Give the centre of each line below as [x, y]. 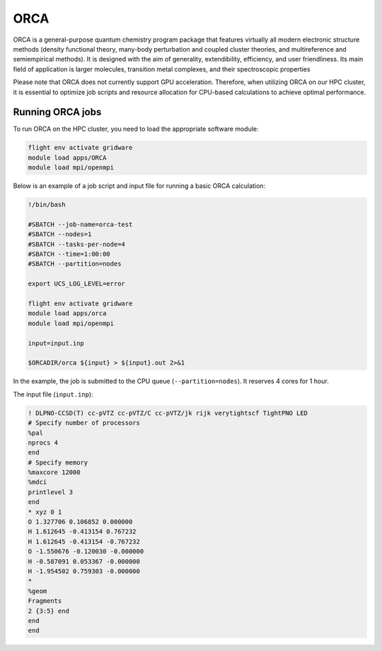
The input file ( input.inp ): [53, 394]
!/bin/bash [47, 205]
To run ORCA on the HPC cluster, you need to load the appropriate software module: [136, 129]
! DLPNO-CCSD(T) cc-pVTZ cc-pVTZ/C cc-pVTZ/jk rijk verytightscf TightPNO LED [168, 413]
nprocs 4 [43, 442]
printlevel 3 [51, 492]
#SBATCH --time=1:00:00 [69, 254]
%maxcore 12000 [54, 473]
